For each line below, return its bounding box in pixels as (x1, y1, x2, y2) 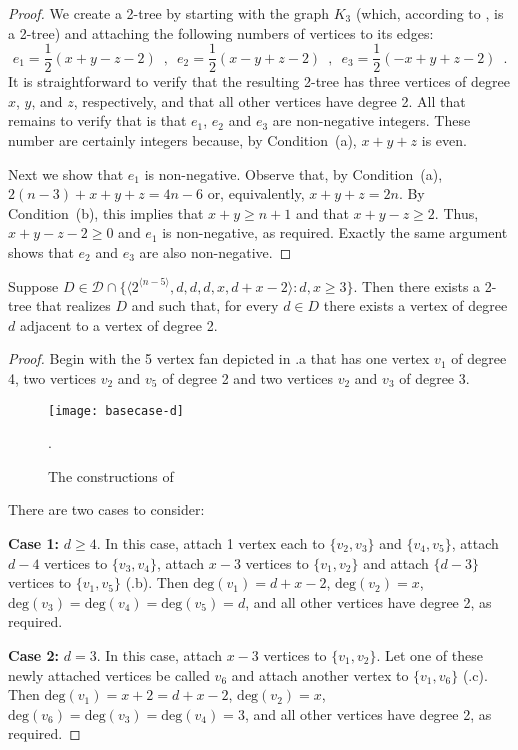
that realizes (36, 295, 111, 316)
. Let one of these (376, 644, 483, 665)
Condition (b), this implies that (8, 202, 204, 223)
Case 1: (8, 533, 60, 553)
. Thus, (434, 202, 479, 223)
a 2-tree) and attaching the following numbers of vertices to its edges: (8, 22, 434, 43)
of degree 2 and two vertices (162, 367, 334, 388)
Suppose (8, 275, 59, 296)
